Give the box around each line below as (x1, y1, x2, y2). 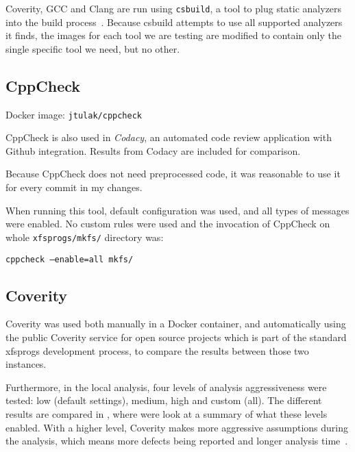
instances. (5, 357, 47, 371)
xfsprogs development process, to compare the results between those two (5, 343, 309, 357)
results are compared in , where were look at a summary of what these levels (5, 406, 328, 420)
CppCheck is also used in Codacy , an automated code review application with (5, 130, 332, 145)
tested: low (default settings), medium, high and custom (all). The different (5, 393, 322, 407)
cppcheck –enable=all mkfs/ (5, 254, 134, 264)
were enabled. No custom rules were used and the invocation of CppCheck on (5, 216, 330, 231)
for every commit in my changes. (5, 180, 143, 194)
